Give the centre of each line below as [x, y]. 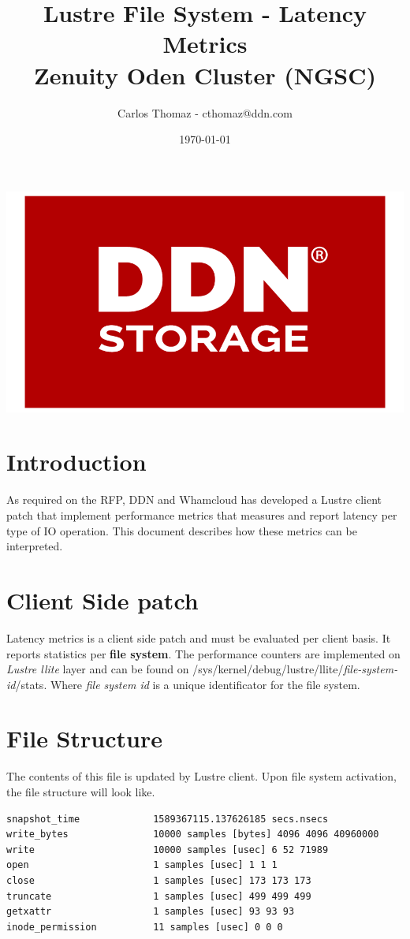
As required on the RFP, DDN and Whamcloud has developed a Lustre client [194, 499]
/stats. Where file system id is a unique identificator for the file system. [188, 684]
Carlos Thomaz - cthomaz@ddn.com [205, 112]
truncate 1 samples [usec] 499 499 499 [159, 896]
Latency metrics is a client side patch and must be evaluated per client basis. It [199, 637]
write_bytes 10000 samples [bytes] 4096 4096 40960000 [193, 835]
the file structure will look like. [81, 792]
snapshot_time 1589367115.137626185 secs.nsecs [168, 819]
